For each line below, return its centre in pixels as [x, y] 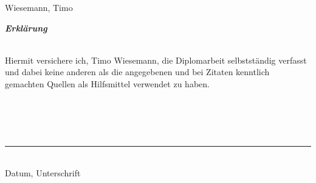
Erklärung [26, 28]
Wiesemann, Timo [39, 7]
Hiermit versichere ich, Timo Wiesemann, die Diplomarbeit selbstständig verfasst [156, 60]
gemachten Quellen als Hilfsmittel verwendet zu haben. [107, 83]
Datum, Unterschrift [43, 172]
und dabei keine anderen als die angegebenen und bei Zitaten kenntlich [137, 72]
